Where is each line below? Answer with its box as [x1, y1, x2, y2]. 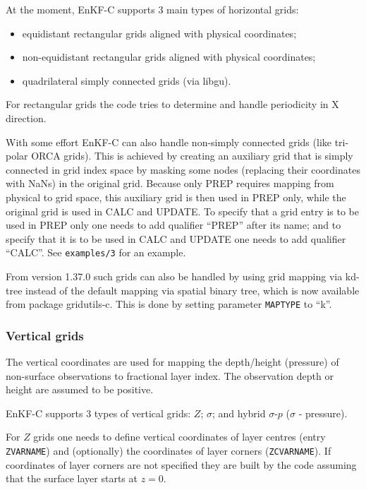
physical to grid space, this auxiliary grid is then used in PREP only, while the [6, 189, 346, 204]
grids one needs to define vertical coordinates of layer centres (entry [33, 429, 326, 444]
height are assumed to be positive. [6, 382, 154, 397]
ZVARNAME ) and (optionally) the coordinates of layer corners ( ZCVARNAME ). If [6, 443, 331, 458]
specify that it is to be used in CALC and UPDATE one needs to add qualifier [6, 231, 346, 246]
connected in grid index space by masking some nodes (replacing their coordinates [6, 162, 360, 177]
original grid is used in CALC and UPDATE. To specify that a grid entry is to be [6, 203, 359, 218]
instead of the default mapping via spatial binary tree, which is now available [25, 282, 360, 297]
